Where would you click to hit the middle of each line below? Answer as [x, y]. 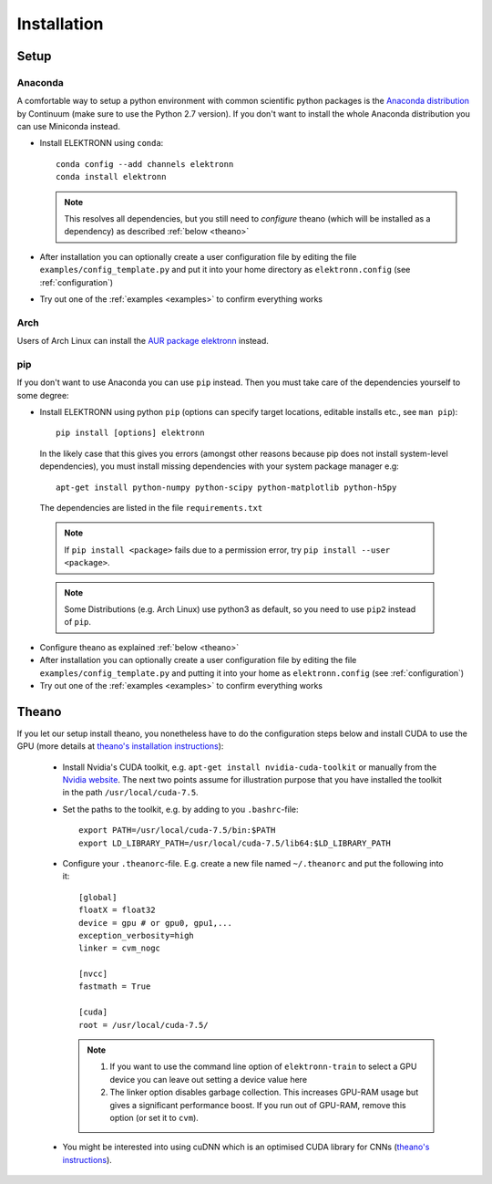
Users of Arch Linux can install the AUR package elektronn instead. [143, 341]
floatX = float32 [117, 910]
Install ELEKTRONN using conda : [102, 143]
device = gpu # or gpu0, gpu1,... [155, 923]
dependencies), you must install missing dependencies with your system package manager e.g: [220, 466]
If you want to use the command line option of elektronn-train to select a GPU [263, 1066]
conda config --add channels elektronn [145, 164]
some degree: [43, 395]
